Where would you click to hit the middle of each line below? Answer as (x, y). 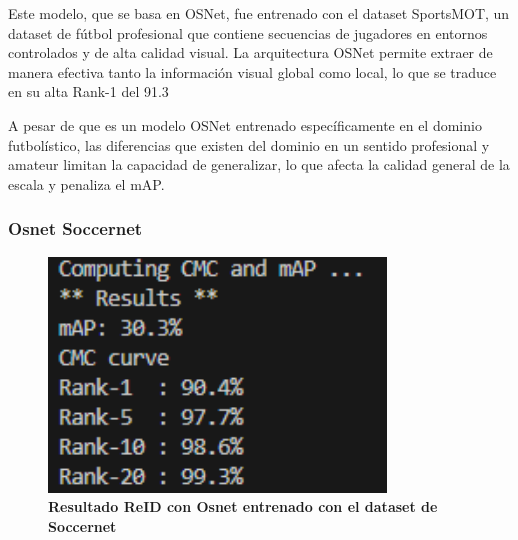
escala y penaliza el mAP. (86, 183)
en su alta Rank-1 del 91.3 (88, 91)
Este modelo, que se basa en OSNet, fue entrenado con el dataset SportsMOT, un (259, 13)
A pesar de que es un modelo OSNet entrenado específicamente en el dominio (245, 124)
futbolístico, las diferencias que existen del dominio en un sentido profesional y (249, 144)
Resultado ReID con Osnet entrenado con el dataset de (243, 506)
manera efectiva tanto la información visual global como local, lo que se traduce (252, 71)
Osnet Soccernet (75, 228)
